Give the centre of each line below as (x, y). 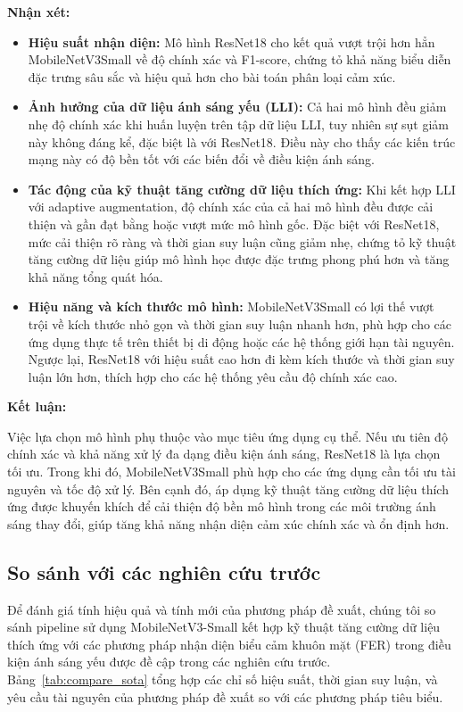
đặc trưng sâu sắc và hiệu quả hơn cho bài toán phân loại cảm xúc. (212, 76)
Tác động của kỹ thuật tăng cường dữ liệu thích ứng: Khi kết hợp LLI (242, 189)
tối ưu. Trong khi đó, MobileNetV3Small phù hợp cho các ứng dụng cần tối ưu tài (231, 472)
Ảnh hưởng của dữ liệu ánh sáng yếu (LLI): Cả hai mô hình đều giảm (237, 107)
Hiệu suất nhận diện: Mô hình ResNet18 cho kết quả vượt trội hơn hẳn (231, 41)
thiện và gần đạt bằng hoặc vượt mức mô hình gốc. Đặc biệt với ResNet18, (234, 224)
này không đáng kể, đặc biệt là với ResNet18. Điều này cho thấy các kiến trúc (242, 141)
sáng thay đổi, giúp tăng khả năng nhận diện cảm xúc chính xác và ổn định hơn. (228, 523)
